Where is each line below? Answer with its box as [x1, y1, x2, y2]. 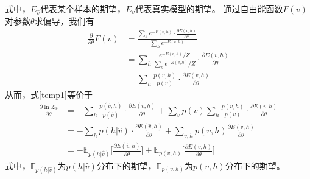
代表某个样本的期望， [40, 2, 125, 15]
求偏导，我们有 [34, 14, 94, 27]
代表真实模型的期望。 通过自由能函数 [135, 2, 283, 15]
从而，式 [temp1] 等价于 [5, 88, 93, 100]
